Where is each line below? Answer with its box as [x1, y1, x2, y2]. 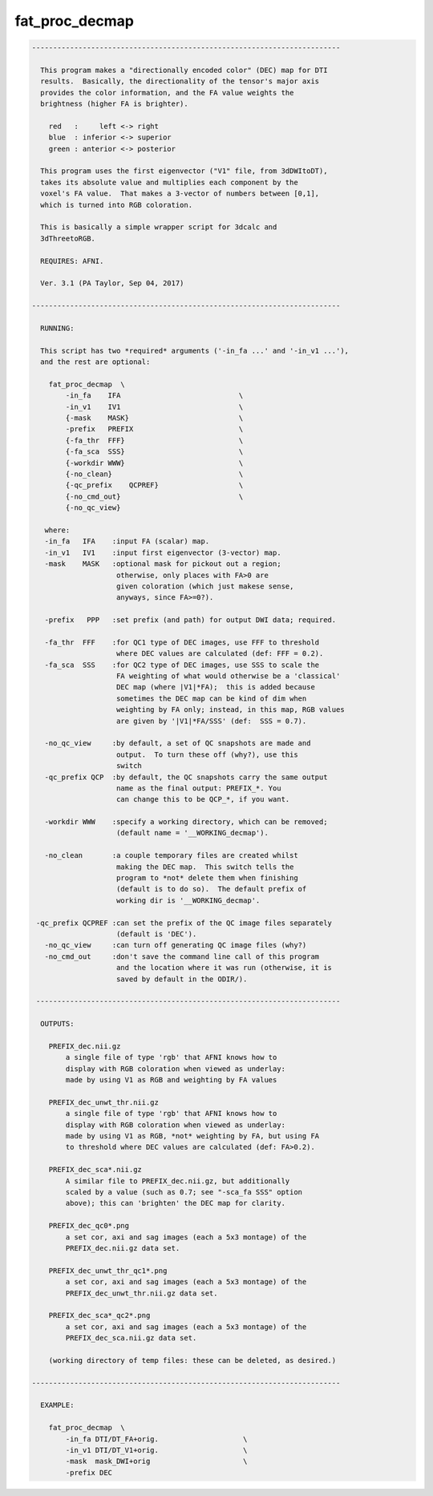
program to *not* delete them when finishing [116, 874, 298, 883]
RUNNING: [40, 323, 75, 333]
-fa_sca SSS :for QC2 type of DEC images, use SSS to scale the [44, 660, 320, 669]
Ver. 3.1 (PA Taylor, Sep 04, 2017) [40, 279, 184, 288]
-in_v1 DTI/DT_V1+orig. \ [65, 1445, 248, 1454]
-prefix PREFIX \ [65, 425, 244, 434]
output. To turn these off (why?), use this [116, 750, 298, 759]
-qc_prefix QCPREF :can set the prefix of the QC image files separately [36, 918, 333, 928]
